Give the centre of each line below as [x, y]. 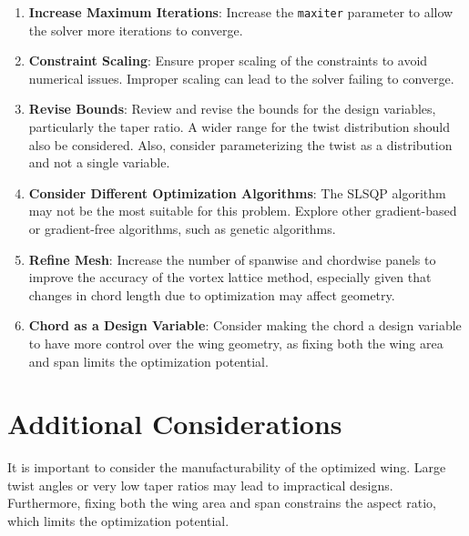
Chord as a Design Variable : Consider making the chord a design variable [245, 325]
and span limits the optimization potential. [148, 361]
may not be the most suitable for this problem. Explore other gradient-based [243, 211]
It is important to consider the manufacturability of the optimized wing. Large [227, 467]
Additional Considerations [175, 424]
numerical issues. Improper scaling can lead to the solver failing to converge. [241, 78]
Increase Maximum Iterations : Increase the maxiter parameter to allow [241, 12]
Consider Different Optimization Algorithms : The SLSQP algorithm [237, 192]
